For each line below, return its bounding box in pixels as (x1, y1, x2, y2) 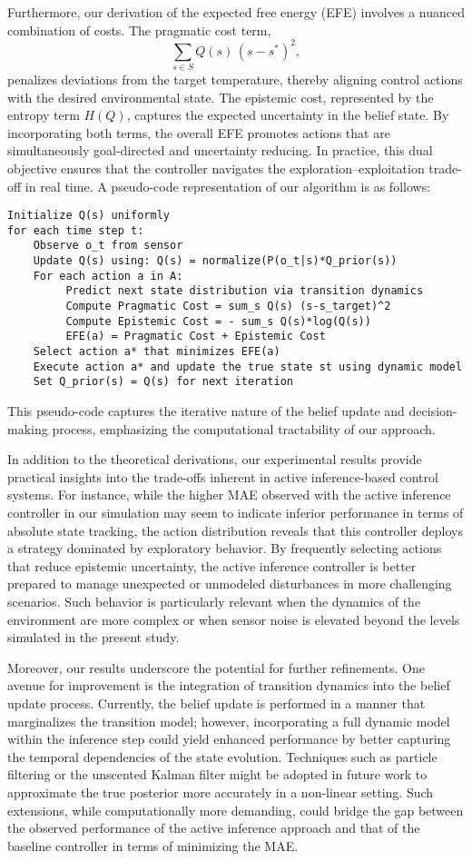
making (7, 419, 48, 438)
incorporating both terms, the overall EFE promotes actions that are (7, 123, 390, 142)
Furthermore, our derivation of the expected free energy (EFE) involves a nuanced (7, 3, 465, 21)
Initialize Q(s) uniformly (7, 209, 170, 223)
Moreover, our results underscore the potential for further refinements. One (7, 658, 425, 677)
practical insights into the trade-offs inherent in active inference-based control (7, 467, 438, 486)
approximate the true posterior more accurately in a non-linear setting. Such (7, 782, 434, 801)
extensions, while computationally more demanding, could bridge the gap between (7, 800, 464, 819)
